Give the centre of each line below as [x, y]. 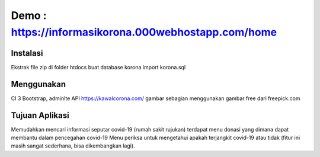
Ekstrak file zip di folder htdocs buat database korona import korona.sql [98, 67]
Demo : [29, 15]
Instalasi [27, 53]
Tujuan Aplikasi [40, 115]
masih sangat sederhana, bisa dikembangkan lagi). [73, 146]
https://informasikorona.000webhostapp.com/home [144, 32]
